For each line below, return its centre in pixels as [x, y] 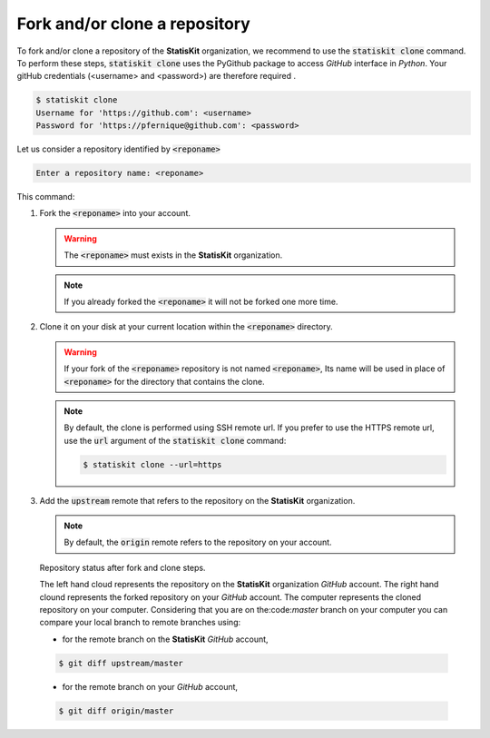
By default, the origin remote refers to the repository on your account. [198, 542]
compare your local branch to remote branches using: [140, 623]
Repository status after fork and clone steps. [122, 567]
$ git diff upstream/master [121, 663]
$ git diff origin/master [116, 711]
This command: [46, 197]
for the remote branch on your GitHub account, [150, 686]
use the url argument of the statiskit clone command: [175, 440]
